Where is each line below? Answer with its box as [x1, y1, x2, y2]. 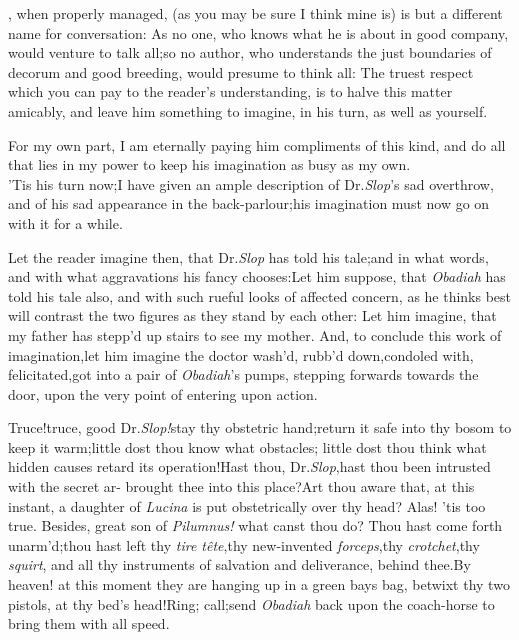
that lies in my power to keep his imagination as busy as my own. [8, 154, 411, 175]
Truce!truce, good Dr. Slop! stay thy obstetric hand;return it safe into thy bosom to [8, 417, 512, 438]
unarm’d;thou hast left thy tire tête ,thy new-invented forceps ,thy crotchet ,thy [8, 534, 480, 555]
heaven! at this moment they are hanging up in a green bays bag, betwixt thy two [8, 574, 510, 595]
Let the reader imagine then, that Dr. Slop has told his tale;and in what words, [8, 246, 489, 267]
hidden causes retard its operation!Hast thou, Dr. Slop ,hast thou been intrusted [8, 456, 491, 477]
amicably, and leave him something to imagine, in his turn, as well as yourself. [8, 100, 488, 121]
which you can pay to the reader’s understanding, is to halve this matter [8, 81, 453, 102]
